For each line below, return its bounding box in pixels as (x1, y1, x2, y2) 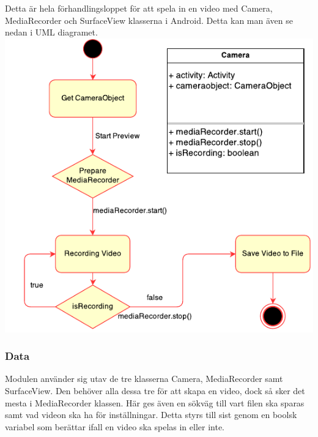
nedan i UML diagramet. (5, 26, 98, 39)
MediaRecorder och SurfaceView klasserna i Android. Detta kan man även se (5, 13, 293, 26)
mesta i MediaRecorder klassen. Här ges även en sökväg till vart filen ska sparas (5, 396, 305, 409)
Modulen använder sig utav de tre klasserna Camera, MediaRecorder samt (5, 372, 283, 385)
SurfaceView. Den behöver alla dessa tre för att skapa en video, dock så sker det (5, 384, 305, 397)
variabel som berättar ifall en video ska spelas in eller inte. (5, 420, 225, 433)
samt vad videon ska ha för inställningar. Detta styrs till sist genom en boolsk (5, 408, 297, 421)
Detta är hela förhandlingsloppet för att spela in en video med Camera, (5, 2, 273, 14)
